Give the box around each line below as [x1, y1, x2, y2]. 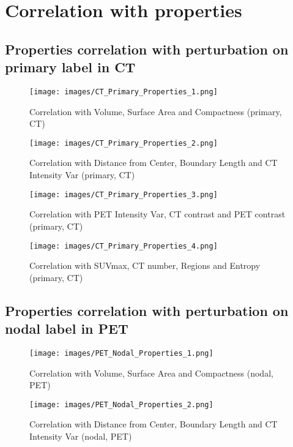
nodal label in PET [5, 319, 128, 338]
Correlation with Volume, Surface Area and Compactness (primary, [29, 105, 282, 118]
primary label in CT [5, 58, 136, 77]
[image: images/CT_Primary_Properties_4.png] [29, 241, 218, 250]
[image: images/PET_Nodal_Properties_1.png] [29, 348, 213, 358]
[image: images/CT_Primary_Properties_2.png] [29, 138, 218, 148]
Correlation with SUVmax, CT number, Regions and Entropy [29, 259, 261, 272]
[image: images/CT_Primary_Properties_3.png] [29, 190, 218, 199]
